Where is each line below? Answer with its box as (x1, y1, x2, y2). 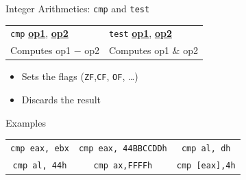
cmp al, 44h (12, 160, 67, 170)
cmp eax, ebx (10, 144, 69, 153)
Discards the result (21, 92, 101, 107)
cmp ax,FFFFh (93, 160, 153, 170)
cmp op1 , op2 (10, 26, 69, 40)
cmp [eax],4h (176, 160, 236, 170)
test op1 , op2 (108, 26, 172, 40)
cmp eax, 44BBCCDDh (78, 144, 167, 153)
